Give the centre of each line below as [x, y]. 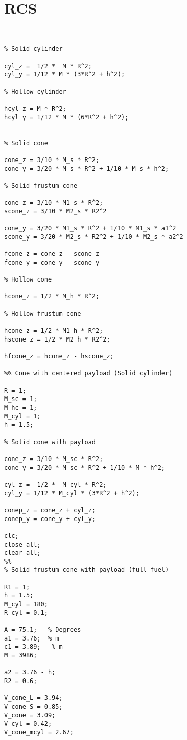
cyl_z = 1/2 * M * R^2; [48, 66]
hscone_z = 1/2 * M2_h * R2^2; [57, 339]
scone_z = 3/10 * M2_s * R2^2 [55, 211]
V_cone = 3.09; [30, 715]
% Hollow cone [28, 280]
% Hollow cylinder [35, 92]
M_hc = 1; [21, 408]
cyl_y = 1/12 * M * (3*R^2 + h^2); [65, 75]
